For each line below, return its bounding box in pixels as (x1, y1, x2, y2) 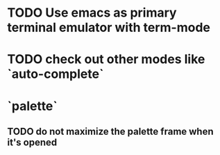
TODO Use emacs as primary (7, 5, 177, 21)
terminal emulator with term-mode (7, 19, 210, 35)
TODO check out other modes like (7, 51, 205, 67)
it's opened (7, 136, 58, 148)
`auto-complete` (7, 66, 104, 82)
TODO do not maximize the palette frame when (7, 125, 214, 137)
